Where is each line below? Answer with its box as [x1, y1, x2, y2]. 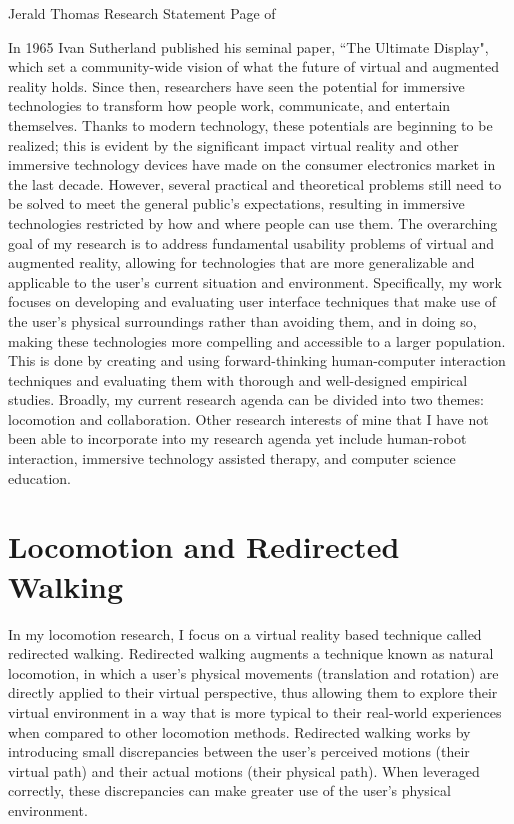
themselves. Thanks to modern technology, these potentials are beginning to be [8, 114, 493, 135]
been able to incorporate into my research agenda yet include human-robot [8, 428, 467, 449]
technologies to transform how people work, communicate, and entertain [8, 95, 451, 116]
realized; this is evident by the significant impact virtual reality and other [8, 134, 459, 155]
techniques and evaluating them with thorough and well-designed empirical [8, 369, 468, 390]
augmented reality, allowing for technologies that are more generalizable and [8, 252, 475, 273]
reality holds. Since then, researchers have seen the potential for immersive [8, 75, 465, 96]
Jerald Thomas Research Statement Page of [8, 3, 276, 23]
